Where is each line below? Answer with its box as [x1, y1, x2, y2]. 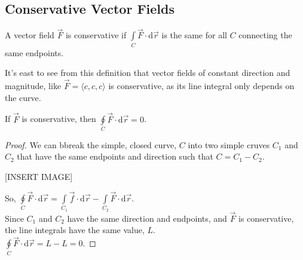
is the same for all [161, 29, 227, 41]
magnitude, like [5, 79, 62, 92]
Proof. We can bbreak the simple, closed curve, [5, 138, 177, 151]
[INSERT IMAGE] [5, 170, 73, 183]
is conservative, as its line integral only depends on [108, 79, 295, 92]
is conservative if [65, 29, 127, 41]
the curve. [5, 91, 41, 103]
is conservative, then [22, 112, 96, 125]
